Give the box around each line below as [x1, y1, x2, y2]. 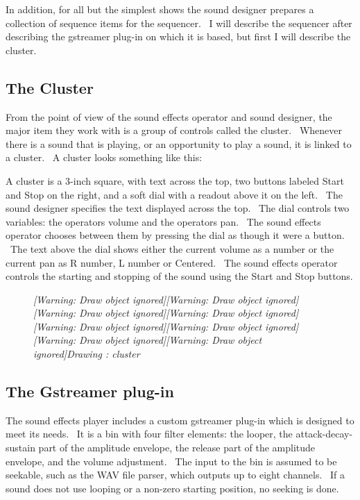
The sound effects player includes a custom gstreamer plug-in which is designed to [6, 412, 354, 427]
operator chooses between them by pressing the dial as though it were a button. [6, 228, 345, 242]
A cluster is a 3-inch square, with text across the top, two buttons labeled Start [6, 173, 344, 187]
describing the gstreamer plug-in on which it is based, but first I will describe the [6, 29, 351, 44]
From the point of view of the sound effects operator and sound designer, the [6, 109, 332, 124]
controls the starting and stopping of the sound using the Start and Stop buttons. [6, 269, 353, 283]
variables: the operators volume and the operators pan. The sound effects [6, 214, 321, 228]
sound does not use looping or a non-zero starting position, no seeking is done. [6, 481, 339, 495]
